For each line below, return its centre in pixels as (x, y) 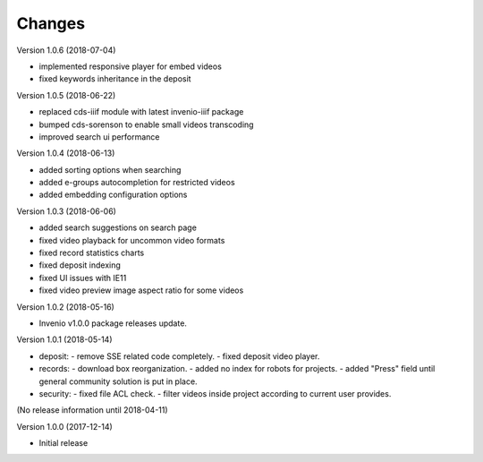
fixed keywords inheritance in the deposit (115, 79)
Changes (51, 23)
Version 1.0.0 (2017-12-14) (65, 426)
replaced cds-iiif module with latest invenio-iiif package (141, 112)
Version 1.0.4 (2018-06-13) (66, 153)
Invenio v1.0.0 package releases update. (113, 323)
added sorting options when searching (110, 169)
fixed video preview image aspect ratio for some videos (141, 290)
